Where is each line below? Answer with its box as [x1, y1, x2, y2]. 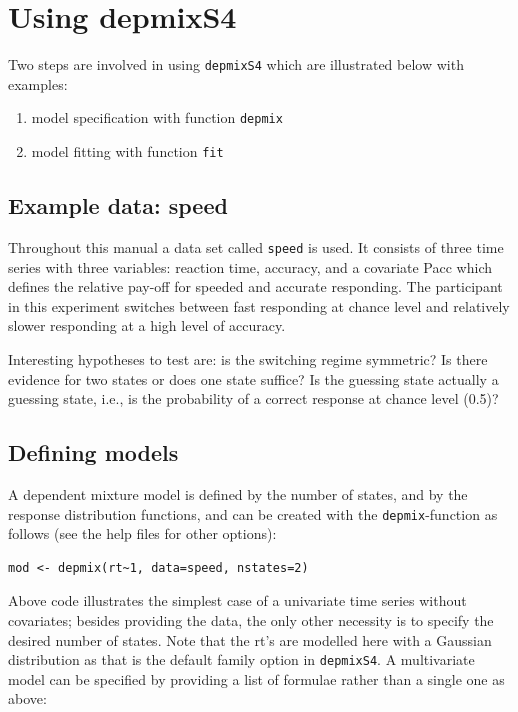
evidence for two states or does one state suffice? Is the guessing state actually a [8, 368, 499, 389]
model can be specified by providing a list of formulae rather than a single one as [8, 668, 505, 689]
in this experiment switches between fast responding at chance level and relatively [8, 295, 510, 316]
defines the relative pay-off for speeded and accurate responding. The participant [8, 276, 503, 297]
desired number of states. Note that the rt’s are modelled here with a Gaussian [8, 629, 492, 650]
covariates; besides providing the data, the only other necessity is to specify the [8, 609, 494, 630]
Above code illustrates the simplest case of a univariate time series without [8, 590, 467, 611]
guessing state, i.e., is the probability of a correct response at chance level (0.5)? [8, 388, 499, 409]
